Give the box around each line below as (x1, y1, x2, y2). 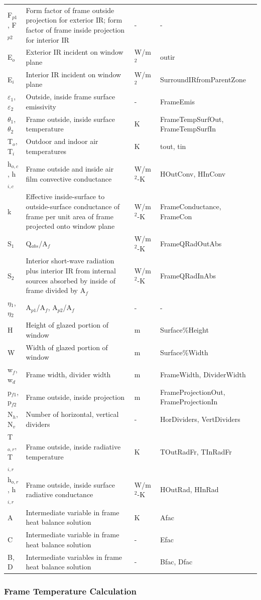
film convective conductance (26, 173, 112, 184)
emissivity (26, 101, 56, 111)
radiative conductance (26, 489, 93, 500)
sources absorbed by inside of (26, 275, 115, 285)
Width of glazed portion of (26, 342, 108, 352)
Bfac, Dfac (160, 556, 193, 567)
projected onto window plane (26, 221, 115, 231)
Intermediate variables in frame (26, 551, 122, 562)
